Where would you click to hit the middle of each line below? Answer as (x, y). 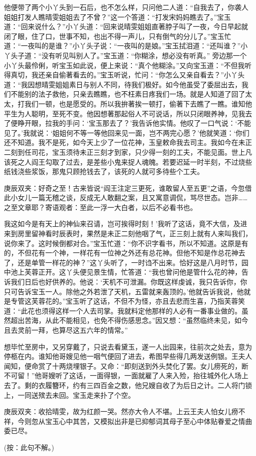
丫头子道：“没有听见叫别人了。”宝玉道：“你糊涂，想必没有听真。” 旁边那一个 (126, 55)
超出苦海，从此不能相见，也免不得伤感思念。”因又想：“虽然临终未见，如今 (129, 320)
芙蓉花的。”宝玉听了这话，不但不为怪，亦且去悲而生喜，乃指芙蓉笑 (138, 301)
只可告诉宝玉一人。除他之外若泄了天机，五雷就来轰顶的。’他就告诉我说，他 (124, 291)
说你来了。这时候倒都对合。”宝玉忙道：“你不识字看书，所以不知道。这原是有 (126, 243)
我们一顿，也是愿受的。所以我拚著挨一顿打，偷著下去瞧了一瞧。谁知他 (138, 103)
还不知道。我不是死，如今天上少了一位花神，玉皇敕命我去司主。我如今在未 (125, 142)
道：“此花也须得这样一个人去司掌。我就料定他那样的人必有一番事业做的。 (123, 310)
